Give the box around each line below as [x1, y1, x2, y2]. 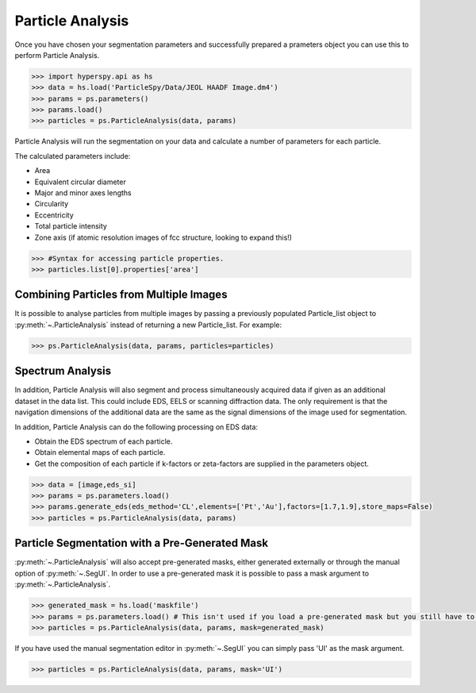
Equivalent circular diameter [34, 177, 126, 187]
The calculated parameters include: [14, 151, 131, 160]
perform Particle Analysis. [14, 50, 100, 60]
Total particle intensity [34, 221, 107, 231]
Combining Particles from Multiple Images [14, 288, 228, 302]
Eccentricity [34, 210, 75, 220]
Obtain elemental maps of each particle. [34, 448, 166, 457]
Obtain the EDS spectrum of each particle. [34, 437, 173, 446]
